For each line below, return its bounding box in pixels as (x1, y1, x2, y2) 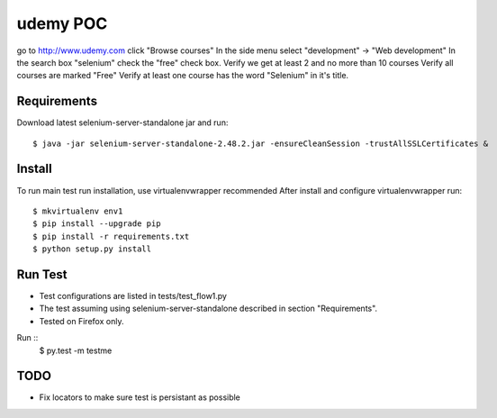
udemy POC (16, 14, 108, 33)
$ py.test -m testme (39, 345, 113, 356)
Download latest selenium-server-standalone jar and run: (16, 117, 229, 128)
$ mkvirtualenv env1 (32, 205, 123, 216)
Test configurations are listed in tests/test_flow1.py (39, 291, 227, 301)
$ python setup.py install (32, 244, 152, 254)
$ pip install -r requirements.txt (32, 231, 190, 241)
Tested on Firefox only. (39, 315, 124, 326)
